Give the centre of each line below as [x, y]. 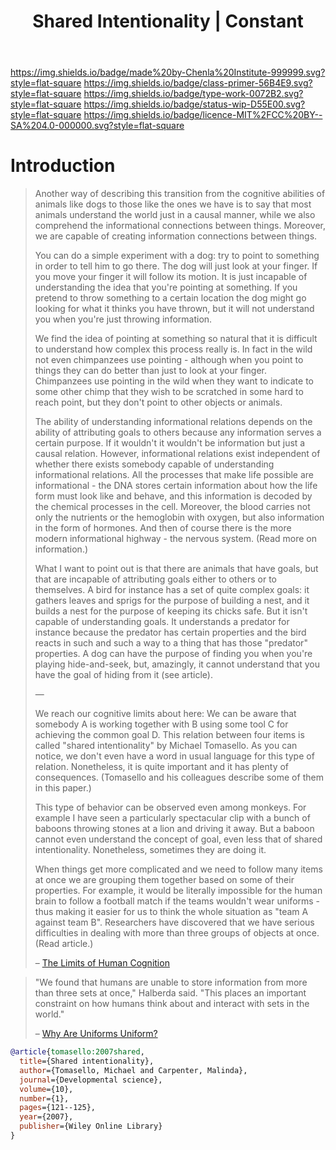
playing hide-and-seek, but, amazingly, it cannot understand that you [177, 664]
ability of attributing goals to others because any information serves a [178, 432]
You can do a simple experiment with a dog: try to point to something [177, 256]
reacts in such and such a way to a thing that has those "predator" [171, 643]
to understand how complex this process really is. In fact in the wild [173, 349]
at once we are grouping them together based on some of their [164, 880]
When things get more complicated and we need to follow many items [178, 869]
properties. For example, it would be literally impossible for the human [178, 891]
